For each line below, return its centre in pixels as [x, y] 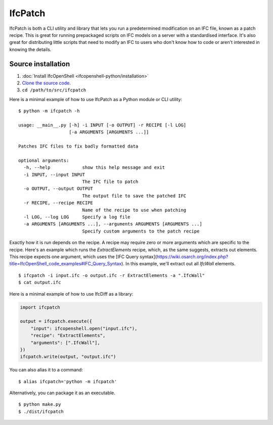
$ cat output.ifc [40, 282]
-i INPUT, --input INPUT [54, 175]
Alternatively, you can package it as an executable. [62, 393]
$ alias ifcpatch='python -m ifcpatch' [68, 381]
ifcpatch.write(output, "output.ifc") [68, 357]
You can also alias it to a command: [46, 370]
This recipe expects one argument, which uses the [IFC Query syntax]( [83, 257]
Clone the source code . [46, 83]
